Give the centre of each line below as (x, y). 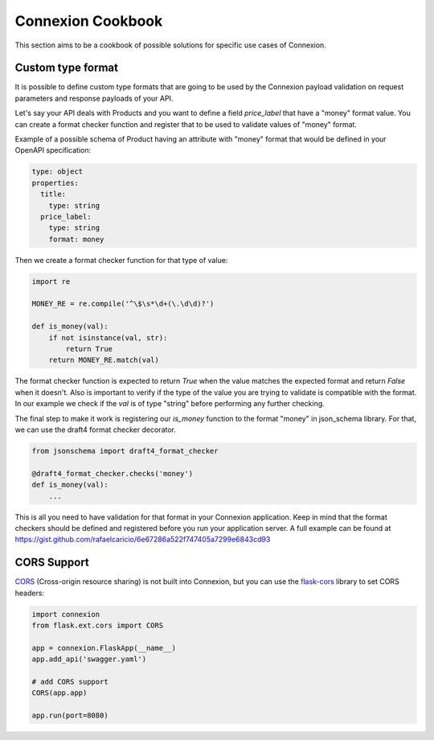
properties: (55, 183)
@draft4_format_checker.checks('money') (112, 473)
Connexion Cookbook (89, 21)
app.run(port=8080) (70, 715)
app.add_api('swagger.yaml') (89, 659)
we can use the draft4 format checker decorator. (96, 430)
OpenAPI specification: (53, 150)
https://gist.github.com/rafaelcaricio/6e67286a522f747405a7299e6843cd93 (143, 540)
